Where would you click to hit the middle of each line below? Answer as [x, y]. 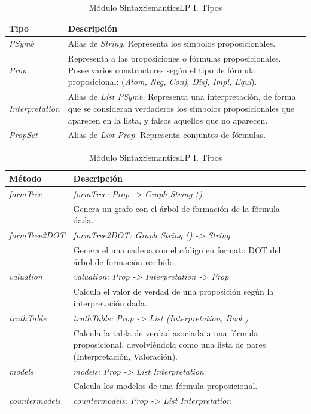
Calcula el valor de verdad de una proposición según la [173, 291]
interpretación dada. [110, 303]
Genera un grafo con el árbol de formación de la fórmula [176, 208]
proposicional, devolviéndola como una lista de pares [170, 344]
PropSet [23, 135]
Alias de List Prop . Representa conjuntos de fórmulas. [167, 135]
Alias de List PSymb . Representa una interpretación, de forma [182, 96]
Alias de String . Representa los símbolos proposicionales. [172, 43]
